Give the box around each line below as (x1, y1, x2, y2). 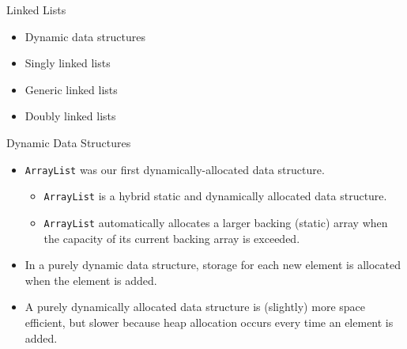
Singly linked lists (24, 55, 111, 71)
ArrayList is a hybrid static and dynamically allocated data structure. (43, 188, 387, 204)
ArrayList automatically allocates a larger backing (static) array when (43, 214, 388, 230)
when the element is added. (24, 271, 157, 288)
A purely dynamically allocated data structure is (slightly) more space (24, 298, 365, 315)
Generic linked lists (24, 81, 118, 97)
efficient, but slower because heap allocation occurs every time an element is (24, 313, 394, 330)
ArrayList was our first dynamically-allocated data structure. (24, 161, 325, 177)
